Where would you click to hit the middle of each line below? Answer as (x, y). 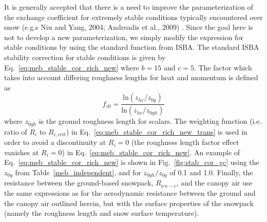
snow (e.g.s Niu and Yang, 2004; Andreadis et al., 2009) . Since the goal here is (129, 27)
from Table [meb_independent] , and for (78, 172)
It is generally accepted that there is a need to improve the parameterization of (129, 7)
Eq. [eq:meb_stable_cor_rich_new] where (72, 67)
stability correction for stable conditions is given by (85, 57)
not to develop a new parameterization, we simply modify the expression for (124, 37)
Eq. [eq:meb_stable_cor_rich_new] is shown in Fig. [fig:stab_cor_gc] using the (132, 162)
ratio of (16, 131)
